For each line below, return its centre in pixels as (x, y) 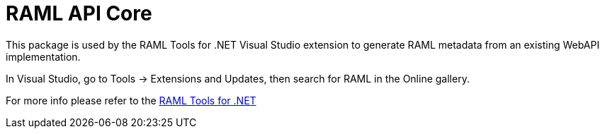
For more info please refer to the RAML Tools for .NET (131, 100)
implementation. (43, 56)
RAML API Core (79, 13)
